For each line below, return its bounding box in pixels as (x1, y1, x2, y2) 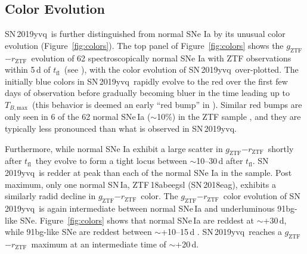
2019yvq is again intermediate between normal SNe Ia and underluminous (5, 202, 275, 214)
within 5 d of (5, 63, 51, 76)
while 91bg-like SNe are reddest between (5, 225, 152, 238)
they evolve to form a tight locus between (35, 154, 187, 167)
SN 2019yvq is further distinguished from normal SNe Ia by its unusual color (5, 27, 286, 40)
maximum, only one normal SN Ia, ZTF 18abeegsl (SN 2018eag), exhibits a (5, 178, 276, 190)
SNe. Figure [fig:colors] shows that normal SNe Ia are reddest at (20, 213, 254, 226)
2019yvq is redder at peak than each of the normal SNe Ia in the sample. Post (5, 166, 292, 178)
